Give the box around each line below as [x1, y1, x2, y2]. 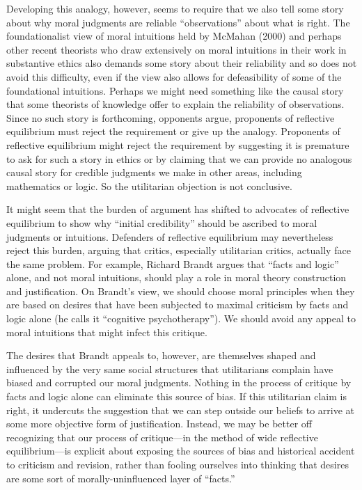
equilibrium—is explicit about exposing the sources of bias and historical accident [6, 443, 355, 458]
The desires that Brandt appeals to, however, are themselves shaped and [6, 348, 316, 363]
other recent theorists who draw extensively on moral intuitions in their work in [6, 42, 347, 56]
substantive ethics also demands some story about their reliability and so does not [6, 56, 357, 70]
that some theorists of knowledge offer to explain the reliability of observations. [6, 97, 345, 111]
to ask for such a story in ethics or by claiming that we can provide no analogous [6, 151, 352, 166]
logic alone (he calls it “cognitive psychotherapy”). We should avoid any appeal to [6, 311, 356, 326]
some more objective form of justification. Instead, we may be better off [6, 416, 312, 431]
